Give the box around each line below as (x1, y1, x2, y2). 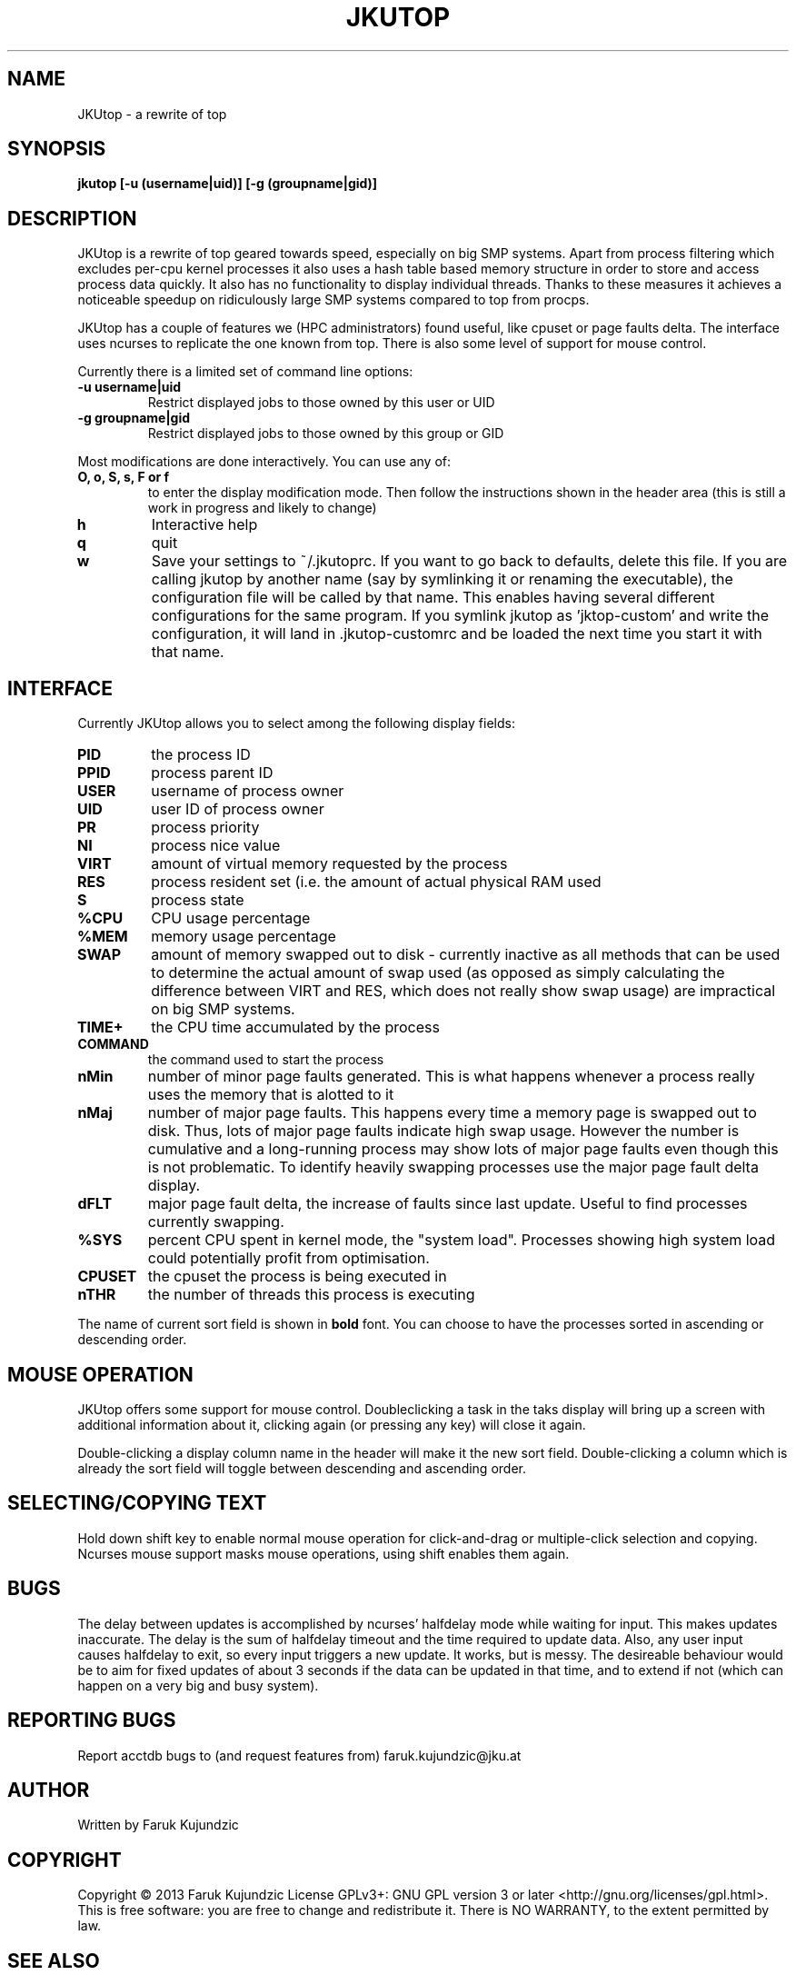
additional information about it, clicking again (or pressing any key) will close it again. (77, 1416, 586, 1432)
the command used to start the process (147, 1052, 384, 1068)
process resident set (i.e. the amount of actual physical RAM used (151, 873, 602, 892)
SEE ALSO (7, 1949, 100, 1972)
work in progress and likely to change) (147, 500, 377, 516)
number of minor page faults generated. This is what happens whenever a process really (147, 1067, 755, 1086)
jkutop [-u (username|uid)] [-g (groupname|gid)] (77, 175, 378, 192)
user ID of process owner (151, 800, 324, 819)
